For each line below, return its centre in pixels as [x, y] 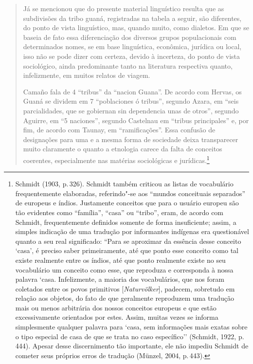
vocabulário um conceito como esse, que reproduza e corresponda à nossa [124, 269]
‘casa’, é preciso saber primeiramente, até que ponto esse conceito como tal [127, 250]
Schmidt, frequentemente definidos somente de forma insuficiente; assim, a [126, 222]
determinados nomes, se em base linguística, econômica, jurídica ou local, [132, 46]
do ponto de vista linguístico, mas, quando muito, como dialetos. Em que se [136, 27]
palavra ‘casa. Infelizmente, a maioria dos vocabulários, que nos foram [120, 279]
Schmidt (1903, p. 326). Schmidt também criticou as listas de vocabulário [124, 184]
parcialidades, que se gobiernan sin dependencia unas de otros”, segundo [131, 110]
